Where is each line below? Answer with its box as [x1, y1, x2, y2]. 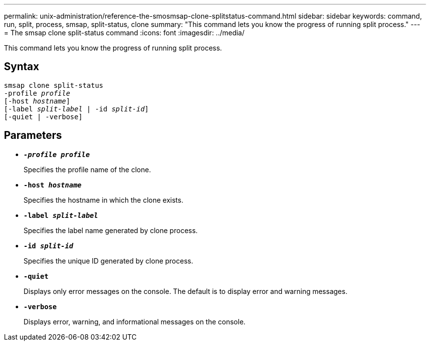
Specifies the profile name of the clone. [24, 165, 151, 174]
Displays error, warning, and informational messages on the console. [24, 317, 246, 326]
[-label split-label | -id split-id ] [4, 105, 149, 113]
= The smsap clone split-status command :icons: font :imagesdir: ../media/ [4, 28, 245, 37]
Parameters [4, 129, 62, 142]
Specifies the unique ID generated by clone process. [24, 256, 193, 265]
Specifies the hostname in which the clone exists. [24, 195, 184, 204]
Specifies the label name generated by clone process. [24, 226, 198, 235]
